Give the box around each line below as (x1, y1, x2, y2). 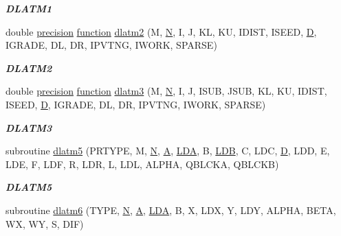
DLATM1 (5, 1, 52, 15)
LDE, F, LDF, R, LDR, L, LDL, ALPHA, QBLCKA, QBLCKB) (5, 156, 279, 171)
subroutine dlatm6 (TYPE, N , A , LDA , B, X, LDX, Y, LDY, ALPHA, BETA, (5, 202, 336, 217)
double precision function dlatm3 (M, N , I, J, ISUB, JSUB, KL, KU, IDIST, (5, 84, 327, 98)
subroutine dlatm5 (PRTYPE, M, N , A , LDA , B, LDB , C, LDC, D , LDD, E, (5, 143, 330, 158)
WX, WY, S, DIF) (5, 216, 84, 231)
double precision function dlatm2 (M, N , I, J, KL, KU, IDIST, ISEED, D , (5, 24, 317, 38)
